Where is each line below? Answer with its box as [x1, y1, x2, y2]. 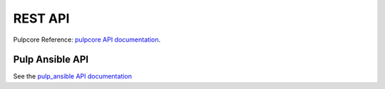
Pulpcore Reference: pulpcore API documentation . [13, 35, 160, 44]
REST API [13, 11, 70, 26]
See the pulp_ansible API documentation [13, 72, 132, 81]
